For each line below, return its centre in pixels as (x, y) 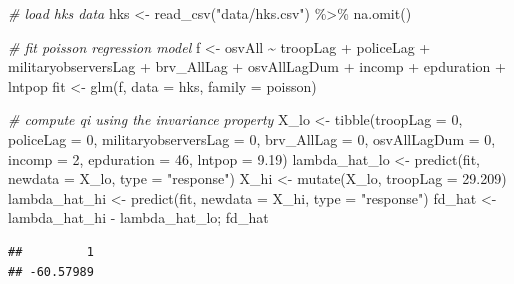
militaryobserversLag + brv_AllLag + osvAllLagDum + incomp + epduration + (257, 66)
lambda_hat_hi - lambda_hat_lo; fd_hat (138, 217)
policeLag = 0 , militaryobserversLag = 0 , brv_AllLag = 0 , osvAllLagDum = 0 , (252, 138)
